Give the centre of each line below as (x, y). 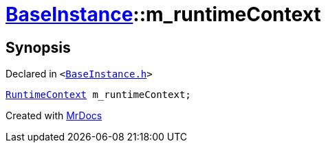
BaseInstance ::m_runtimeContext (163, 14)
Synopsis (38, 47)
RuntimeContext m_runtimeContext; (98, 95)
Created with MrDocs (54, 116)
